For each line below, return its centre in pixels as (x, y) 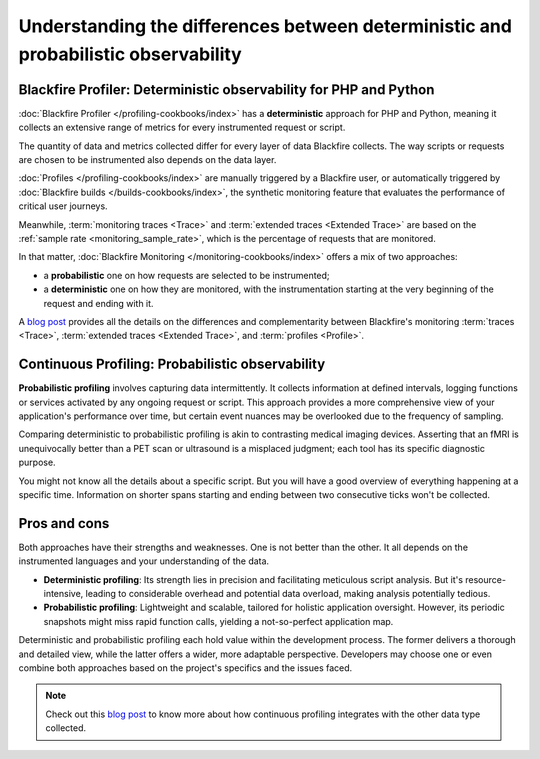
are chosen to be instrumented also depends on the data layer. (147, 160)
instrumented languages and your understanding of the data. (144, 561)
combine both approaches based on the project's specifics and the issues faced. (185, 668)
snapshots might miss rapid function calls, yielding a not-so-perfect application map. (218, 621)
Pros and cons (64, 523)
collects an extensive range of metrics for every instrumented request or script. (182, 127)
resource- (486, 579)
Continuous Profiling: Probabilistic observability (172, 364)
